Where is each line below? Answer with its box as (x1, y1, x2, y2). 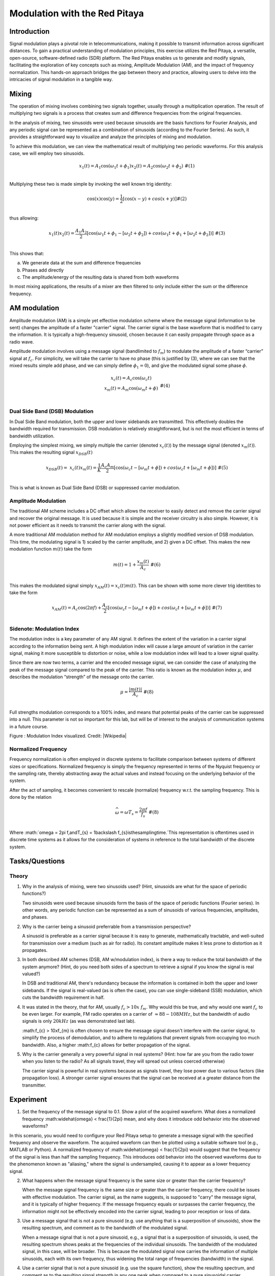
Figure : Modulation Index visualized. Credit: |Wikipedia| (9, 733, 127, 739)
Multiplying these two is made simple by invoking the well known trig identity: (9, 181, 172, 187)
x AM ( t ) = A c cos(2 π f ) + (51, 605, 102, 612)
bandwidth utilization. (9, 433, 55, 439)
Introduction (9, 27, 50, 36)
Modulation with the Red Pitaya (9, 8, 144, 19)
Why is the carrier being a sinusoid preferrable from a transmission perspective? (22, 923, 191, 929)
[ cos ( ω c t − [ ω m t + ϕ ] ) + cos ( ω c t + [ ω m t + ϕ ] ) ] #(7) (107, 605, 223, 612)
